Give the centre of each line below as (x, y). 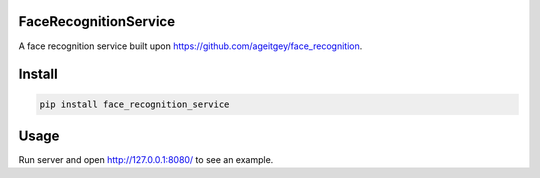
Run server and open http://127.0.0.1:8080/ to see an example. (146, 160)
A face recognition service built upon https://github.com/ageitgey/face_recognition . (190, 46)
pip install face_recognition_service (134, 104)
